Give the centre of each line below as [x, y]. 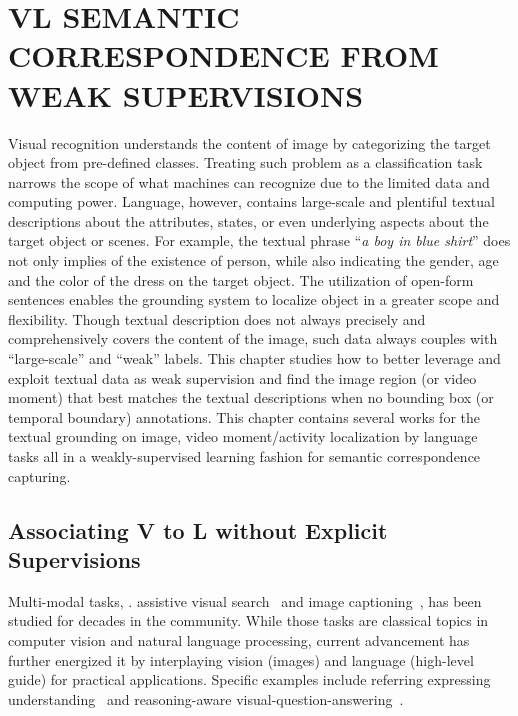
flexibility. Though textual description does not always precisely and [217, 318]
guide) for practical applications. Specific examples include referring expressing [249, 679]
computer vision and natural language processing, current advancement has [239, 639]
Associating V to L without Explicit [198, 529]
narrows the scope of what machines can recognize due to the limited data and [249, 181]
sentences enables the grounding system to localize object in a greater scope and [254, 299]
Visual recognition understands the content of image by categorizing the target [249, 142]
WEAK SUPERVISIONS [186, 94]
